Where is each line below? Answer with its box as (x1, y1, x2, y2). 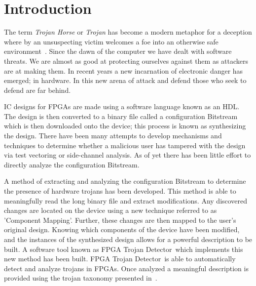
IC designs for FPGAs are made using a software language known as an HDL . (4, 101, 240, 112)
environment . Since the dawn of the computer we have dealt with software (4, 46, 232, 56)
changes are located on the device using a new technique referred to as (4, 205, 217, 215)
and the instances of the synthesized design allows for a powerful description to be (4, 234, 253, 244)
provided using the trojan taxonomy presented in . (4, 273, 157, 283)
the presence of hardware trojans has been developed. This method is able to (4, 186, 236, 196)
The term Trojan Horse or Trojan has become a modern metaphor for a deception (4, 27, 252, 37)
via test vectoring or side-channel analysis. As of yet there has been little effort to (4, 150, 251, 160)
